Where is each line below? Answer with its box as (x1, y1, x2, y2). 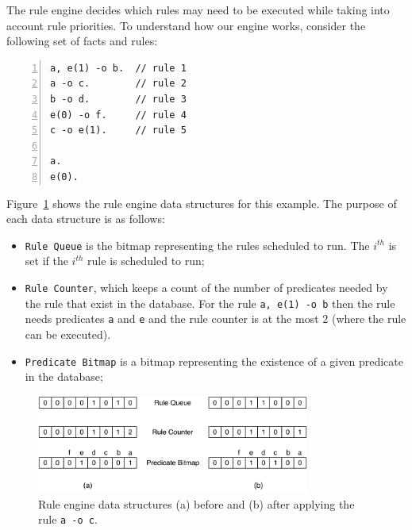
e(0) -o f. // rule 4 (50, 109, 187, 121)
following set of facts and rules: (6, 33, 158, 49)
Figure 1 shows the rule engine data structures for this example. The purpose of (6, 194, 397, 211)
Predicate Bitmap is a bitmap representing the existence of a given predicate (25, 352, 403, 369)
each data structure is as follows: (6, 210, 165, 227)
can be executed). (25, 325, 111, 342)
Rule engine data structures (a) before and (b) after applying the (38, 495, 355, 512)
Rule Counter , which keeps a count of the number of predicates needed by (25, 278, 388, 295)
